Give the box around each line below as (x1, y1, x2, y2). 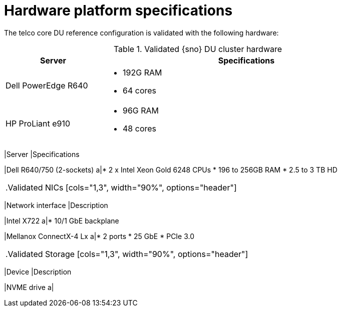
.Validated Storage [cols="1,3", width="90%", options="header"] (6, 248, 248, 259)
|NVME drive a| (4, 282, 54, 291)
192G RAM (123, 67, 162, 77)
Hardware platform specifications (4, 2, 233, 19)
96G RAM (123, 105, 159, 115)
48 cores (123, 123, 156, 133)
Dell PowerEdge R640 (6, 80, 88, 90)
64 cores (123, 85, 157, 95)
